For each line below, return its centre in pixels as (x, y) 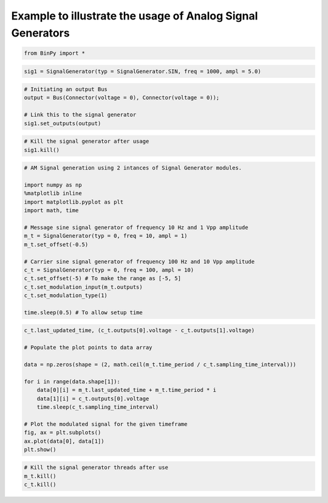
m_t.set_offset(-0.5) (56, 244)
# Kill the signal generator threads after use (96, 467)
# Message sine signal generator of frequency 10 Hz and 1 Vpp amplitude (136, 227)
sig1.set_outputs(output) (63, 123)
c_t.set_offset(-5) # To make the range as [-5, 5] (103, 279)
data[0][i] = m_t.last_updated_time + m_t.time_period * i (127, 390)
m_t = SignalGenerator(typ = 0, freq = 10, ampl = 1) (106, 236)
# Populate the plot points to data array (88, 347)
